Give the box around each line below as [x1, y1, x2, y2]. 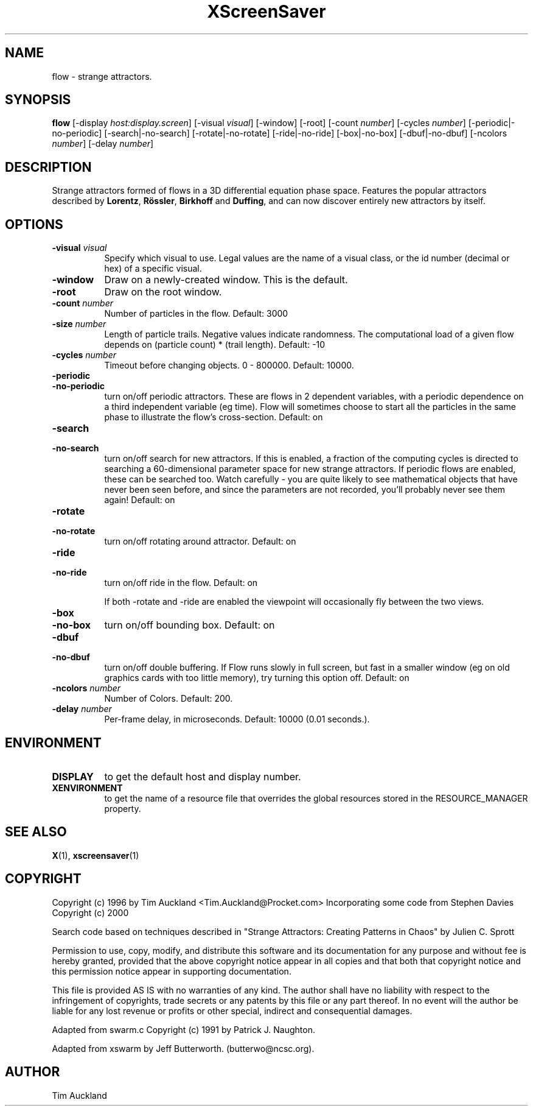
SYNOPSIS [5, 92, 71, 108]
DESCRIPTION [5, 159, 92, 175]
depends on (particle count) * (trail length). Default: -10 [104, 339, 326, 350]
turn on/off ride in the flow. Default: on [104, 577, 258, 588]
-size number [52, 319, 106, 330]
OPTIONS [5, 216, 63, 232]
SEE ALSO [5, 824, 67, 840]
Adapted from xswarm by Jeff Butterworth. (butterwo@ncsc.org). [52, 1043, 315, 1054]
